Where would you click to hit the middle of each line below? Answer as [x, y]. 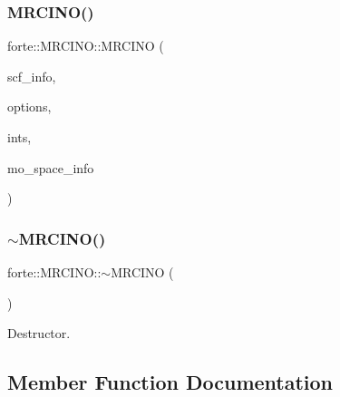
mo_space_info [51, 167]
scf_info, [32, 76]
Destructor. [39, 333]
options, [29, 107]
